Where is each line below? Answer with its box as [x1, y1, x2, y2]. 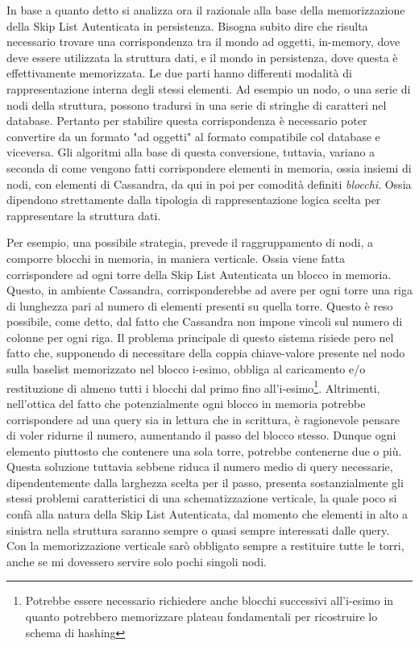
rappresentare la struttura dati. [6, 206, 161, 223]
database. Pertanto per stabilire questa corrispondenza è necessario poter [6, 112, 367, 129]
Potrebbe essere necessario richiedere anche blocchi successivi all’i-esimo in [25, 592, 394, 609]
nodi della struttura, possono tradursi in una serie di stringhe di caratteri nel [6, 96, 387, 113]
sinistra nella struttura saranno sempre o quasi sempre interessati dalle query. [6, 521, 390, 538]
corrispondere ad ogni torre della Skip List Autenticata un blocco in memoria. [6, 265, 392, 282]
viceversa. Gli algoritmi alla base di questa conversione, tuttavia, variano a [6, 144, 375, 160]
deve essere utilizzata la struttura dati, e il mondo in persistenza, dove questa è [6, 48, 398, 65]
